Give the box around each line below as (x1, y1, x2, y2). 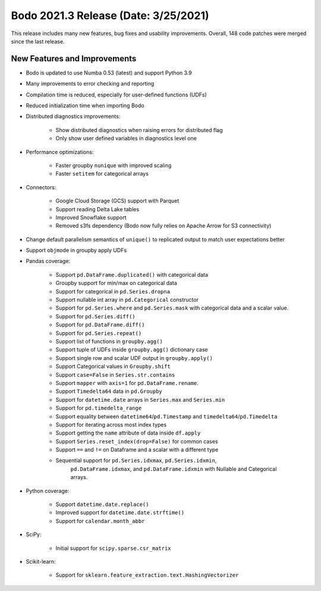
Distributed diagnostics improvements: (26, 113, 121, 120)
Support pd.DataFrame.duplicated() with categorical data (55, 271, 208, 278)
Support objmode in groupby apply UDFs (26, 247, 127, 254)
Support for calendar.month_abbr (55, 517, 145, 524)
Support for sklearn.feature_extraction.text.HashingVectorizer (55, 571, 239, 579)
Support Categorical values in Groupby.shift (55, 363, 171, 370)
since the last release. (11, 37, 65, 45)
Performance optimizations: (26, 148, 94, 155)
